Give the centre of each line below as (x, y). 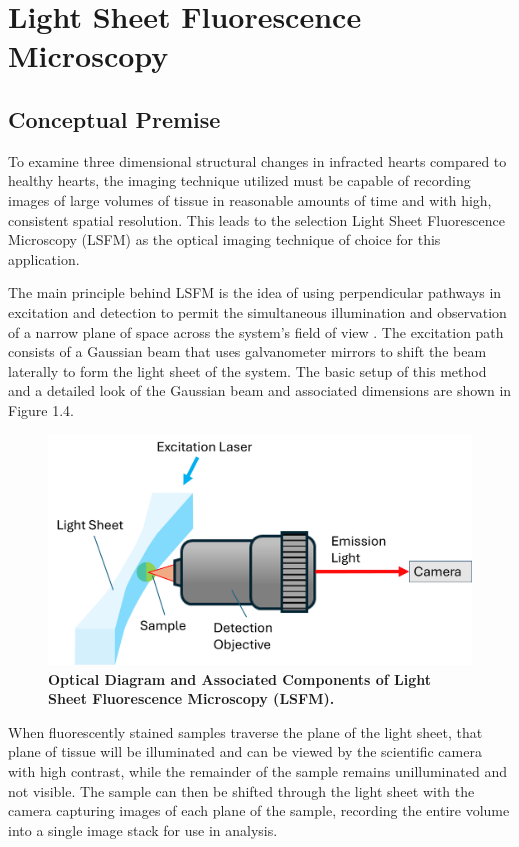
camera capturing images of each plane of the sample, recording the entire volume (259, 810)
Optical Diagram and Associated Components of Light (239, 678)
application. (44, 258)
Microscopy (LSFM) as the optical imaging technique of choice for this (224, 239)
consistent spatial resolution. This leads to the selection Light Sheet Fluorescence (256, 219)
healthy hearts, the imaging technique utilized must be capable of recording (239, 180)
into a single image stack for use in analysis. (143, 829)
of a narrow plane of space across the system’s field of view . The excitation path (256, 331)
